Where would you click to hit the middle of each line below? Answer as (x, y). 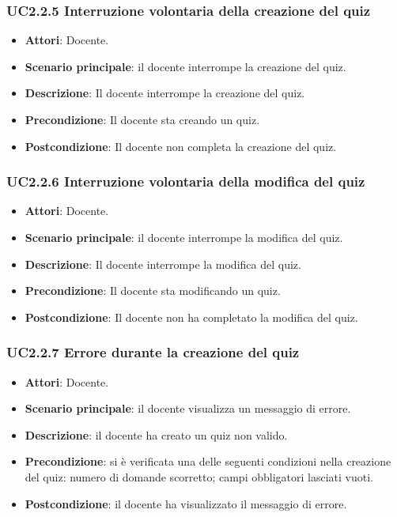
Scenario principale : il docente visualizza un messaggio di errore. (188, 408)
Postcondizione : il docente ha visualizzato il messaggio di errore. (186, 503)
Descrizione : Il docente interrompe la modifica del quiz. (163, 264)
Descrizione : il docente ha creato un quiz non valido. (156, 434)
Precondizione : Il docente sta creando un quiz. (142, 119)
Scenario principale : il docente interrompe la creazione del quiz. (185, 66)
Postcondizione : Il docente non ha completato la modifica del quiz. (191, 317)
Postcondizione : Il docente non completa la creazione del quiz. (181, 146)
